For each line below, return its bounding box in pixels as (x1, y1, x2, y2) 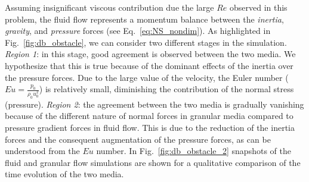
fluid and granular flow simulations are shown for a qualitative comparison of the (5, 156, 301, 168)
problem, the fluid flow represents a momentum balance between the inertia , (5, 12, 284, 25)
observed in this (229, 1, 288, 13)
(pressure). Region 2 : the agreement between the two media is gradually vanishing (5, 98, 304, 110)
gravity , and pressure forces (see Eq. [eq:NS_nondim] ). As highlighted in (5, 24, 271, 37)
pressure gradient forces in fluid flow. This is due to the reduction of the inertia (5, 121, 295, 133)
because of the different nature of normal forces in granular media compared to (5, 109, 293, 122)
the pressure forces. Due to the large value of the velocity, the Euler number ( (5, 71, 289, 83)
